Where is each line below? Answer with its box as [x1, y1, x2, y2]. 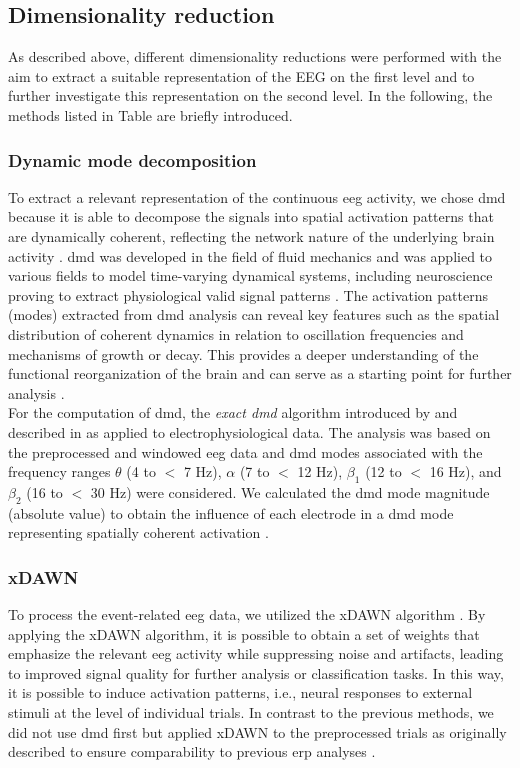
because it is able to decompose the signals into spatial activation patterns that [8, 206, 494, 227]
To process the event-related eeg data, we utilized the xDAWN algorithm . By [8, 604, 486, 625]
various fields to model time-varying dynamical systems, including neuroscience [8, 265, 493, 286]
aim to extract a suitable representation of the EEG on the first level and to [8, 65, 475, 86]
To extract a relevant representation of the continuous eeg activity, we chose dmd [8, 186, 506, 207]
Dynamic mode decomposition [8, 147, 257, 172]
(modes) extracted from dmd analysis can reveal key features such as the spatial [8, 304, 500, 325]
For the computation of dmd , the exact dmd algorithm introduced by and [8, 402, 458, 423]
